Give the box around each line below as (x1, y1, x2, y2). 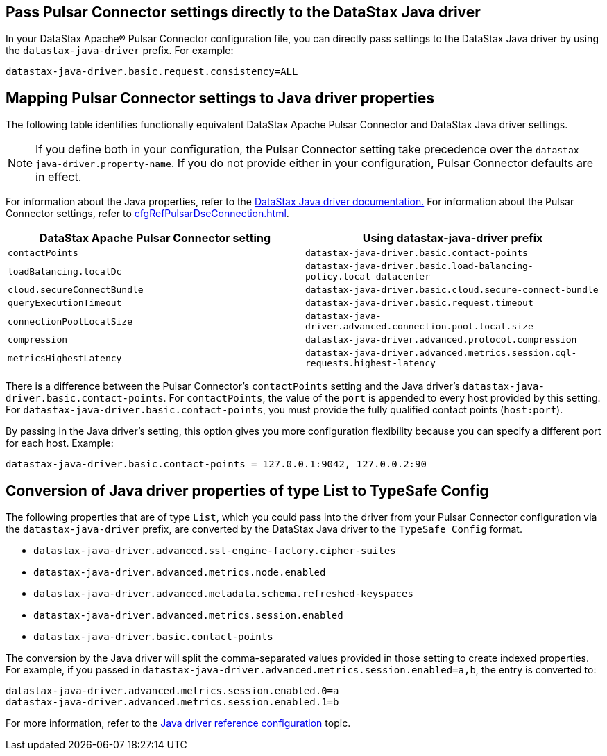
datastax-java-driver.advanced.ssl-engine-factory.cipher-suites (33, 545, 396, 557)
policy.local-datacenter (305, 271, 431, 282)
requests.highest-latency (305, 358, 436, 369)
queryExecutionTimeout (8, 298, 122, 309)
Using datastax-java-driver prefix (362, 231, 543, 246)
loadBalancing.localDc (8, 266, 122, 277)
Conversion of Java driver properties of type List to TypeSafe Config (6, 481, 489, 499)
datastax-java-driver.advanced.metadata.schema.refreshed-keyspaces (33, 588, 413, 600)
